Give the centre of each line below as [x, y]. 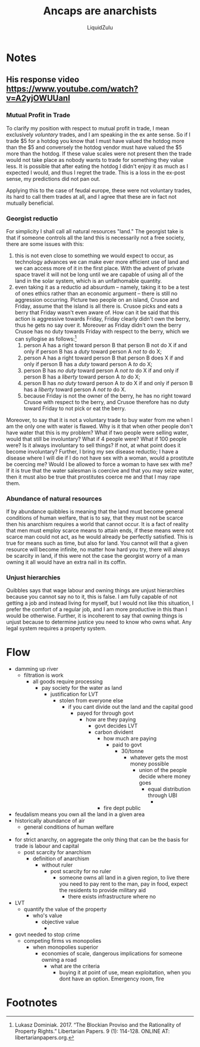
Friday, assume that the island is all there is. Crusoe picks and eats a [99, 306]
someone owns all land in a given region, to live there [124, 878]
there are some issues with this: [45, 244]
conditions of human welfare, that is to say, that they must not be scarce [95, 518]
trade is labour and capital [47, 846]
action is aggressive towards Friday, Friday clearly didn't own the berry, [102, 318]
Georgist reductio [32, 218]
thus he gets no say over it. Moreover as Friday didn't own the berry [98, 325]
